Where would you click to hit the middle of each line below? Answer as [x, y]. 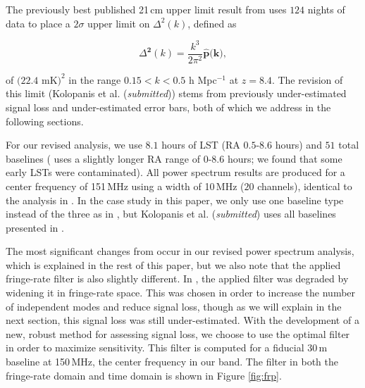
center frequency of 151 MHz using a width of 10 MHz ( [125, 186]
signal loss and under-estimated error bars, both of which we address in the [168, 107]
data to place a [38, 23]
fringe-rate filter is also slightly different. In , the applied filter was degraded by [177, 279]
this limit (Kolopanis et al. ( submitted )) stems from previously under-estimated [176, 93]
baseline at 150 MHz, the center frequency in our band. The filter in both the [172, 362]
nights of [326, 9]
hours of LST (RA [201, 145]
